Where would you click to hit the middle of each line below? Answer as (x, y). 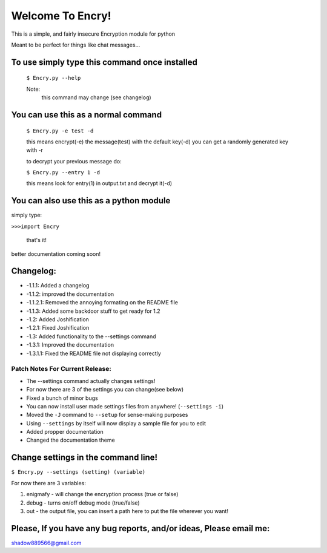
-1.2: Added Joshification (58, 319)
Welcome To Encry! (61, 16)
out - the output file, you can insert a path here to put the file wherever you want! (127, 511)
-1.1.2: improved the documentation (70, 294)
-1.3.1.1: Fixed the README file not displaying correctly (94, 353)
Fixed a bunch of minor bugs (62, 398)
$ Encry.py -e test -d (60, 131)
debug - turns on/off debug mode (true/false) (83, 503)
